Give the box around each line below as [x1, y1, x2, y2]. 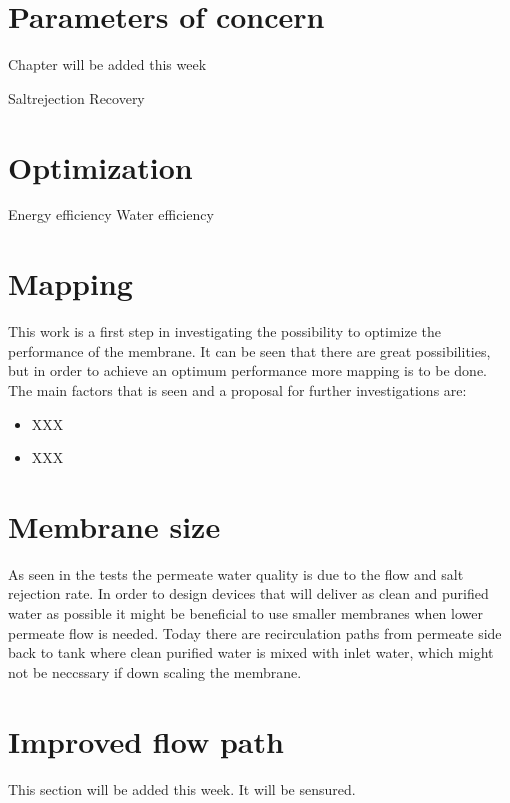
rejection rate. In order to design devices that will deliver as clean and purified [8, 583, 489, 604]
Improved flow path [8, 720, 284, 761]
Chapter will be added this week [8, 54, 207, 75]
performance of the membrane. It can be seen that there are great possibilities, [8, 340, 491, 361]
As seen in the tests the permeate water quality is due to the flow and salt [8, 563, 464, 584]
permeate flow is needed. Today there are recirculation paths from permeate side [8, 622, 502, 643]
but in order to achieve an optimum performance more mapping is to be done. [8, 360, 487, 381]
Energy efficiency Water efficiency [8, 204, 214, 225]
